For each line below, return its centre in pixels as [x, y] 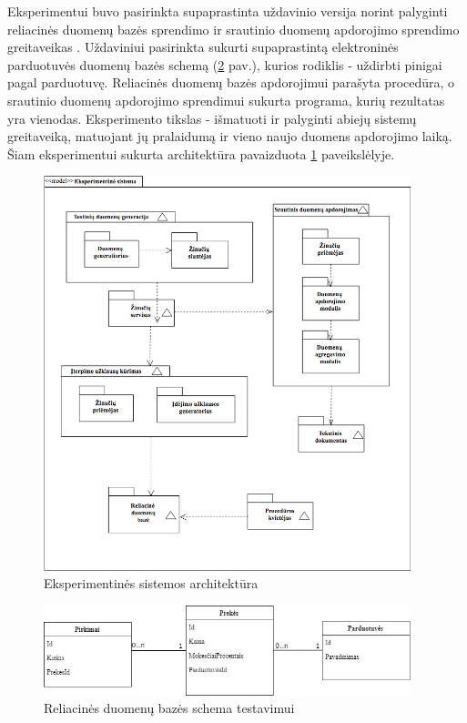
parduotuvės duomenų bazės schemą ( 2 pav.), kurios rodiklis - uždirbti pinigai [225, 64]
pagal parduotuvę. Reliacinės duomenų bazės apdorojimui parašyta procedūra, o [231, 82]
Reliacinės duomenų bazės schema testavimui [169, 708]
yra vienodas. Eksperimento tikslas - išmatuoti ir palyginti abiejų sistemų [212, 118]
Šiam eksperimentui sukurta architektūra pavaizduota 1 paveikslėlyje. [201, 153]
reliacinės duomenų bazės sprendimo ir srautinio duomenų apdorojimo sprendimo [233, 29]
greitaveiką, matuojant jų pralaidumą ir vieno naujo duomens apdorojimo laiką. [230, 136]
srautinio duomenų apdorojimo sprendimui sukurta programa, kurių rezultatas [226, 100]
